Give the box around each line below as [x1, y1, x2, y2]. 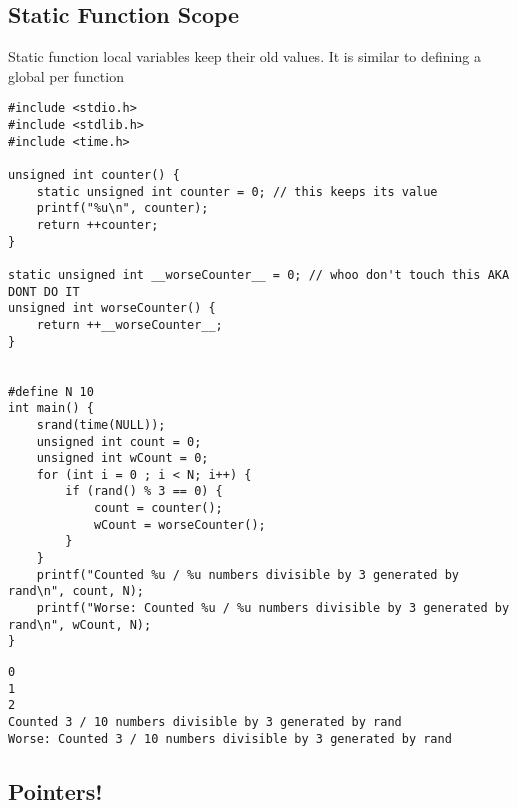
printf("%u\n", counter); [36, 201, 209, 216]
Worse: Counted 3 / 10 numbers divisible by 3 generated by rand [8, 731, 452, 746]
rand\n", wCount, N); [8, 617, 152, 632]
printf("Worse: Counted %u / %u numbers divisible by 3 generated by [36, 601, 510, 616]
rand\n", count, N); [8, 584, 145, 599]
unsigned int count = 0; [36, 434, 202, 449]
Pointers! [8, 775, 103, 806]
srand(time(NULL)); [36, 417, 166, 432]
